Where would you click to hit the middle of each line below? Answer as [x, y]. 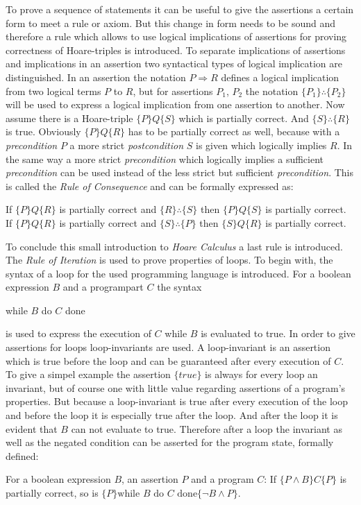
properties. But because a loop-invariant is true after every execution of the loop [177, 401]
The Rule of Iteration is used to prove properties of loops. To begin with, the [169, 260]
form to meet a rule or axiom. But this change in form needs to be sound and [171, 23]
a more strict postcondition [127, 145]
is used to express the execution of [78, 333]
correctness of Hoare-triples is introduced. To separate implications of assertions [176, 50]
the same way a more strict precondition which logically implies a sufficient [165, 159]
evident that [32, 428]
